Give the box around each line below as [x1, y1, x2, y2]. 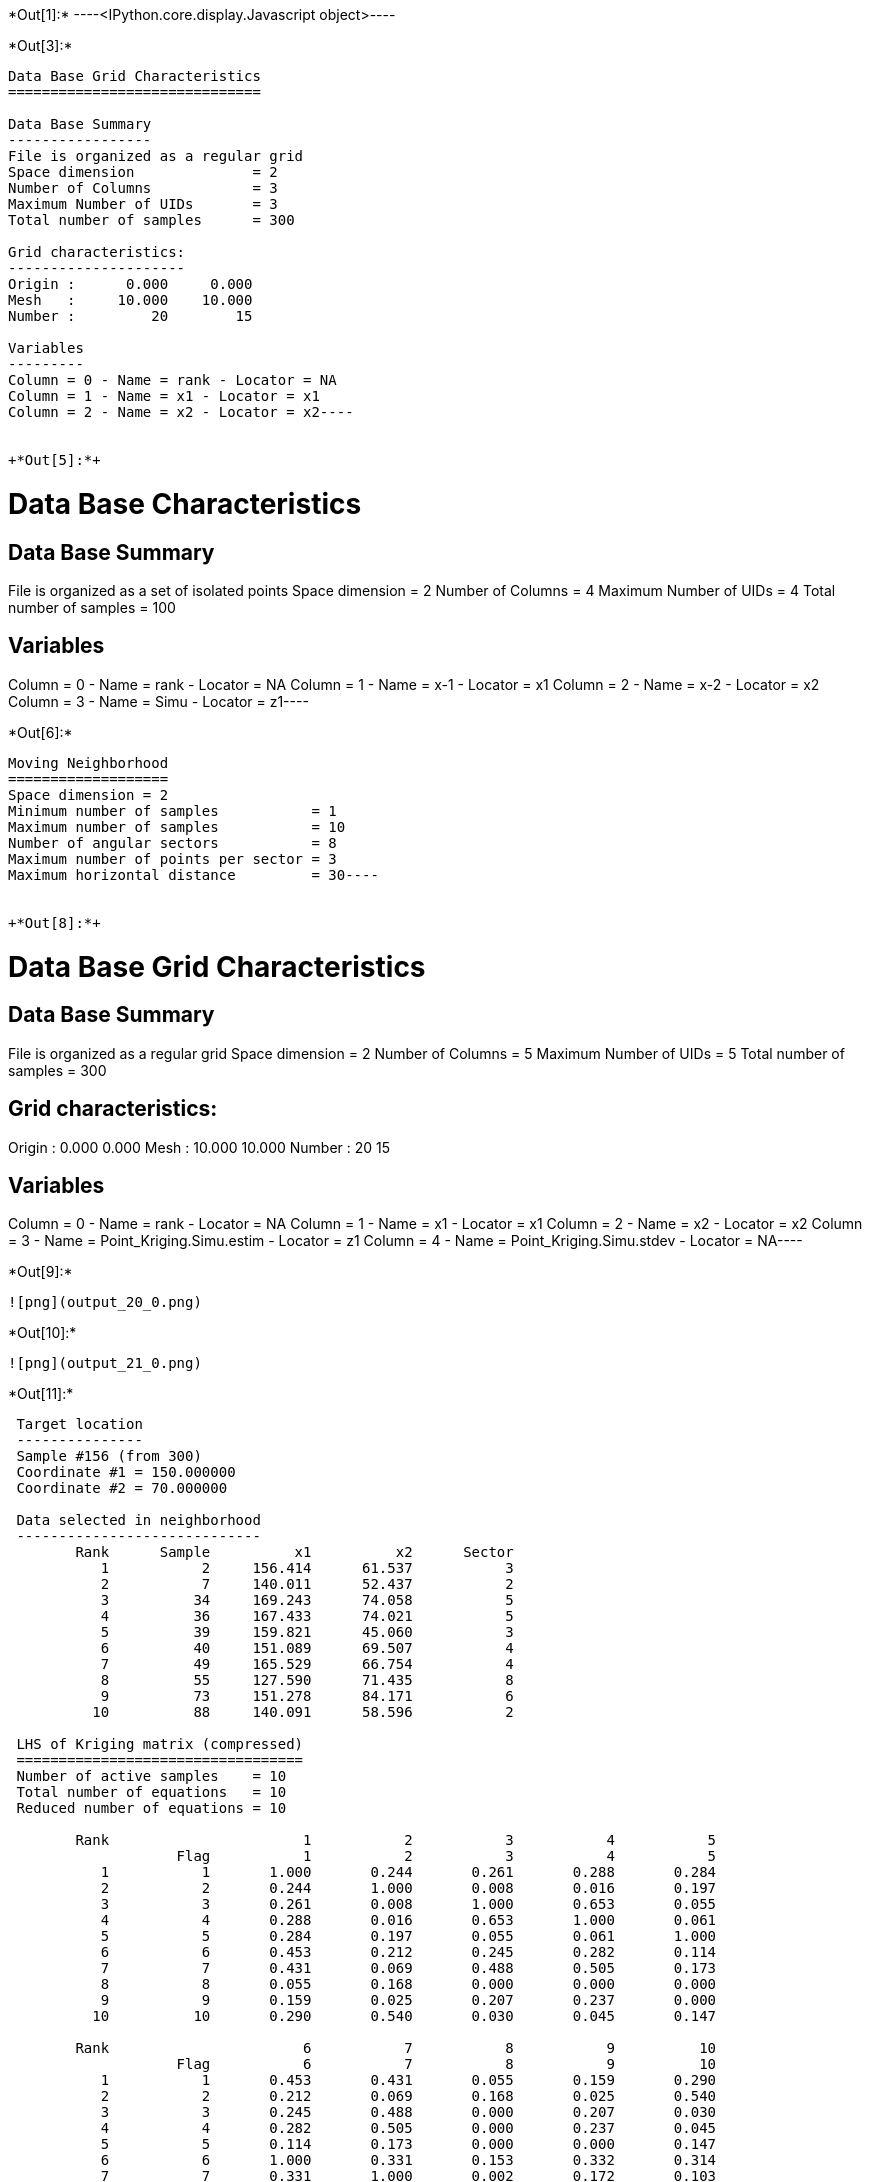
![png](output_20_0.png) [8, 1294, 202, 1311]
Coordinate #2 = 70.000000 [16, 1480, 228, 1497]
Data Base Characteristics [8, 486, 362, 521]
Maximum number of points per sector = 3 [8, 850, 337, 867]
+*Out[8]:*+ [8, 914, 101, 931]
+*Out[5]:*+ [8, 452, 101, 468]
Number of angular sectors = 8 [8, 834, 337, 851]
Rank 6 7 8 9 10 [75, 2040, 717, 2057]
